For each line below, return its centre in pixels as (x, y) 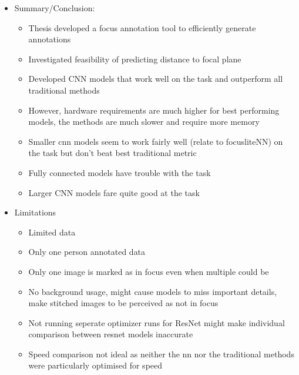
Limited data (52, 232)
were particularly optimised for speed (95, 365)
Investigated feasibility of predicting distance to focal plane (135, 59)
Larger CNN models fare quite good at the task (114, 192)
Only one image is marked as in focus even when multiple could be (149, 271)
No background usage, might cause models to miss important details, (153, 291)
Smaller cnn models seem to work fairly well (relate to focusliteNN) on (156, 141)
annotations (50, 39)
